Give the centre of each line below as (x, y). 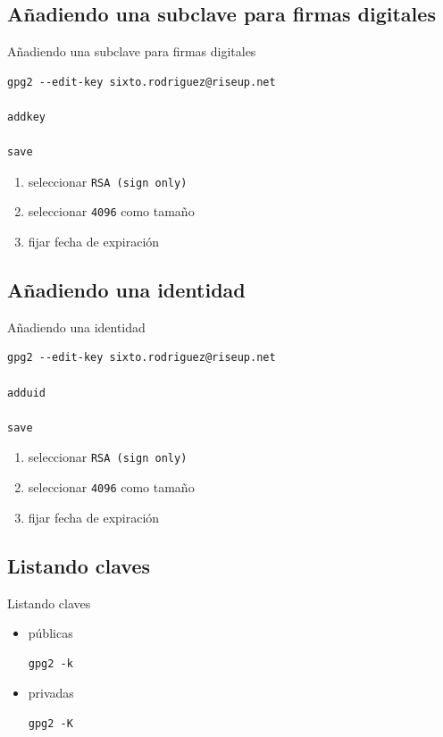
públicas (50, 633)
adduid (26, 393)
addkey (26, 117)
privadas (51, 693)
